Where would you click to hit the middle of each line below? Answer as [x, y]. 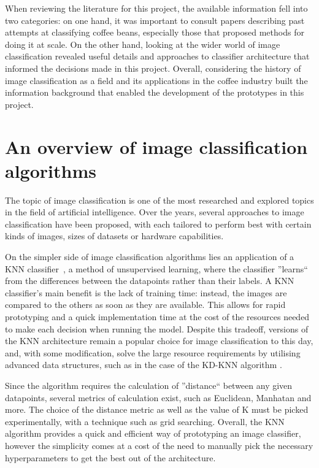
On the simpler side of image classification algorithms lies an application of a [150, 257]
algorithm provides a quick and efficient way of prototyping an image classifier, [153, 433]
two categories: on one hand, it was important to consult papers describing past [155, 20]
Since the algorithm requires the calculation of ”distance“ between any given [149, 385]
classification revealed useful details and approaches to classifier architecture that [157, 56]
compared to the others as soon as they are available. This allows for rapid [145, 305]
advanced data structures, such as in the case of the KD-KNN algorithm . [144, 365]
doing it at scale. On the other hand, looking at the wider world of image [143, 44]
